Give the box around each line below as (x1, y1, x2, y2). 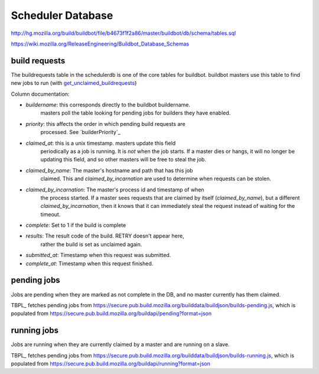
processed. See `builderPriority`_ (40, 129, 121, 136)
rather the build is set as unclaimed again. (40, 240, 142, 248)
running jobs (11, 326, 59, 336)
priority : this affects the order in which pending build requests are (25, 120, 185, 127)
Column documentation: (11, 90, 70, 97)
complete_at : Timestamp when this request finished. (25, 260, 154, 267)
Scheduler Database (11, 9, 113, 22)
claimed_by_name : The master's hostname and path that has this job (25, 167, 193, 174)
